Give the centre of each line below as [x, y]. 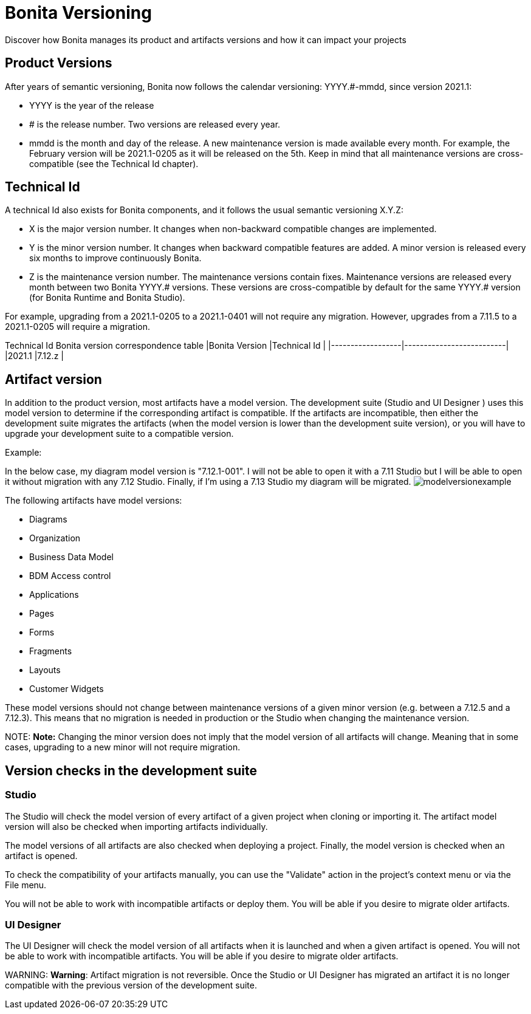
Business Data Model [71, 557]
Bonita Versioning [78, 13]
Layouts [45, 670]
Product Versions [59, 63]
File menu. [26, 885]
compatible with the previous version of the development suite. [131, 985]
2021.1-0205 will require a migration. [77, 327]
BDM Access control [70, 576]
